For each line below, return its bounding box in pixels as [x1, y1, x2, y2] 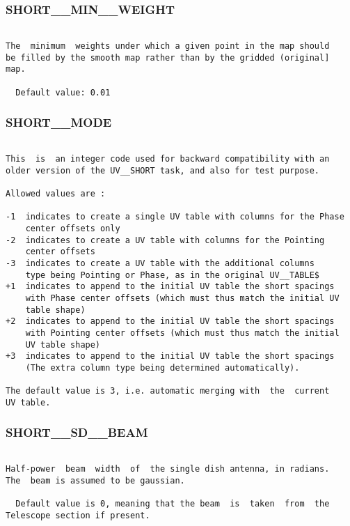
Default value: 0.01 [15, 87, 111, 98]
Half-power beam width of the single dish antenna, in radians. [6, 464, 330, 474]
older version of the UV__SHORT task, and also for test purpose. [6, 165, 320, 176]
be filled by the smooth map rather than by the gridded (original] [6, 52, 330, 63]
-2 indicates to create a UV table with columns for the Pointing [6, 235, 325, 245]
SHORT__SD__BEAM [6, 424, 148, 441]
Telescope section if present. [6, 510, 150, 520]
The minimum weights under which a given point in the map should [6, 40, 330, 51]
